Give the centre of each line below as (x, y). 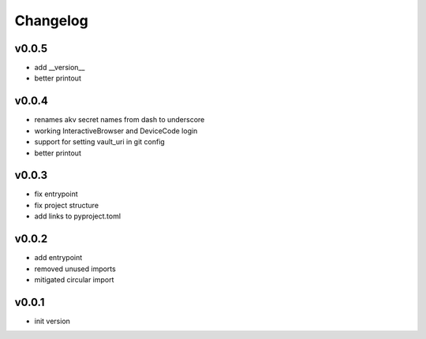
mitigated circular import (74, 279)
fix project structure (66, 205)
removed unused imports (75, 269)
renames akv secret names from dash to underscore (120, 120)
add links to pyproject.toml (78, 216)
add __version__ (60, 68)
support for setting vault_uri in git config (99, 142)
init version (52, 321)
